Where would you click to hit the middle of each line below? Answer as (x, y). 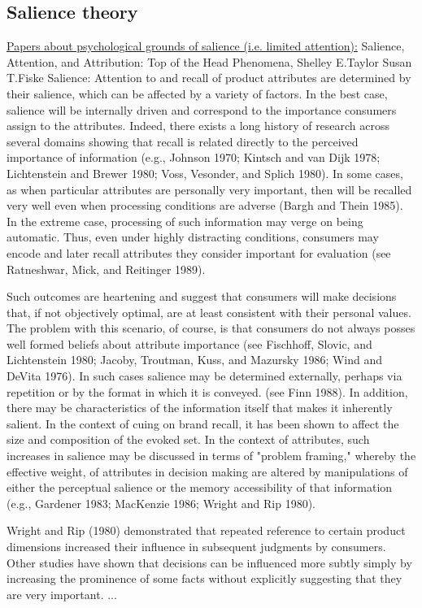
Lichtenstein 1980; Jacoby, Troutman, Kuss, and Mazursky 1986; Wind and (195, 360)
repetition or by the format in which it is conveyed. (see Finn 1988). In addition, (207, 391)
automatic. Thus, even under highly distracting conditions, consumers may (193, 237)
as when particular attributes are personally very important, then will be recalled (209, 189)
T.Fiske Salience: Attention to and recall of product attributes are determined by (209, 78)
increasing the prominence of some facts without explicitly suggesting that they (204, 578)
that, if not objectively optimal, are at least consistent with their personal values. (209, 312)
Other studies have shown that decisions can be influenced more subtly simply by (209, 562)
